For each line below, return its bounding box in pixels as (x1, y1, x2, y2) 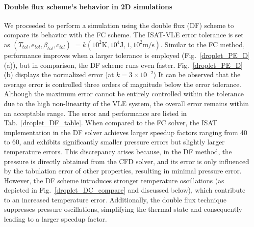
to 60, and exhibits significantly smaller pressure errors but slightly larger (4, 137, 225, 147)
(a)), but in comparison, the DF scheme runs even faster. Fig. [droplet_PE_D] (4, 59, 243, 70)
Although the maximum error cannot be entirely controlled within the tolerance (4, 88, 244, 99)
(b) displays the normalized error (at (4, 69, 114, 80)
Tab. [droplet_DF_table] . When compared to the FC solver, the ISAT (4, 117, 218, 128)
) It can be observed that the (153, 69, 241, 80)
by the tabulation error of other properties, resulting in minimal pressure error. (4, 166, 242, 176)
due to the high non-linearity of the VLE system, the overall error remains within (4, 98, 249, 108)
